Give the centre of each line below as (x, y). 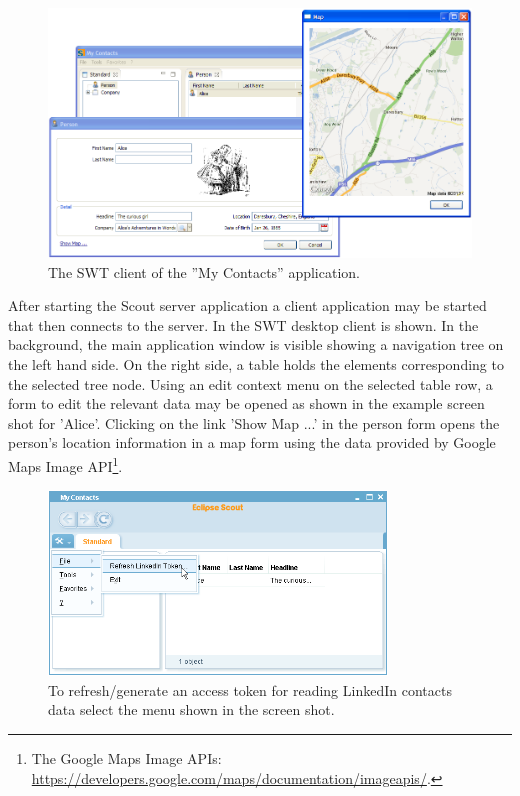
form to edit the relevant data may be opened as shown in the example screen (246, 403)
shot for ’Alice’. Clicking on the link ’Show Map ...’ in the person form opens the (254, 422)
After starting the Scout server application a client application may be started (247, 305)
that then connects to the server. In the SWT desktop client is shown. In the (243, 324)
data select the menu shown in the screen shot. (191, 709)
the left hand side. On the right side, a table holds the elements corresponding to (256, 363)
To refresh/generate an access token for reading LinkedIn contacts (250, 689)
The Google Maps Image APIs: (126, 758)
